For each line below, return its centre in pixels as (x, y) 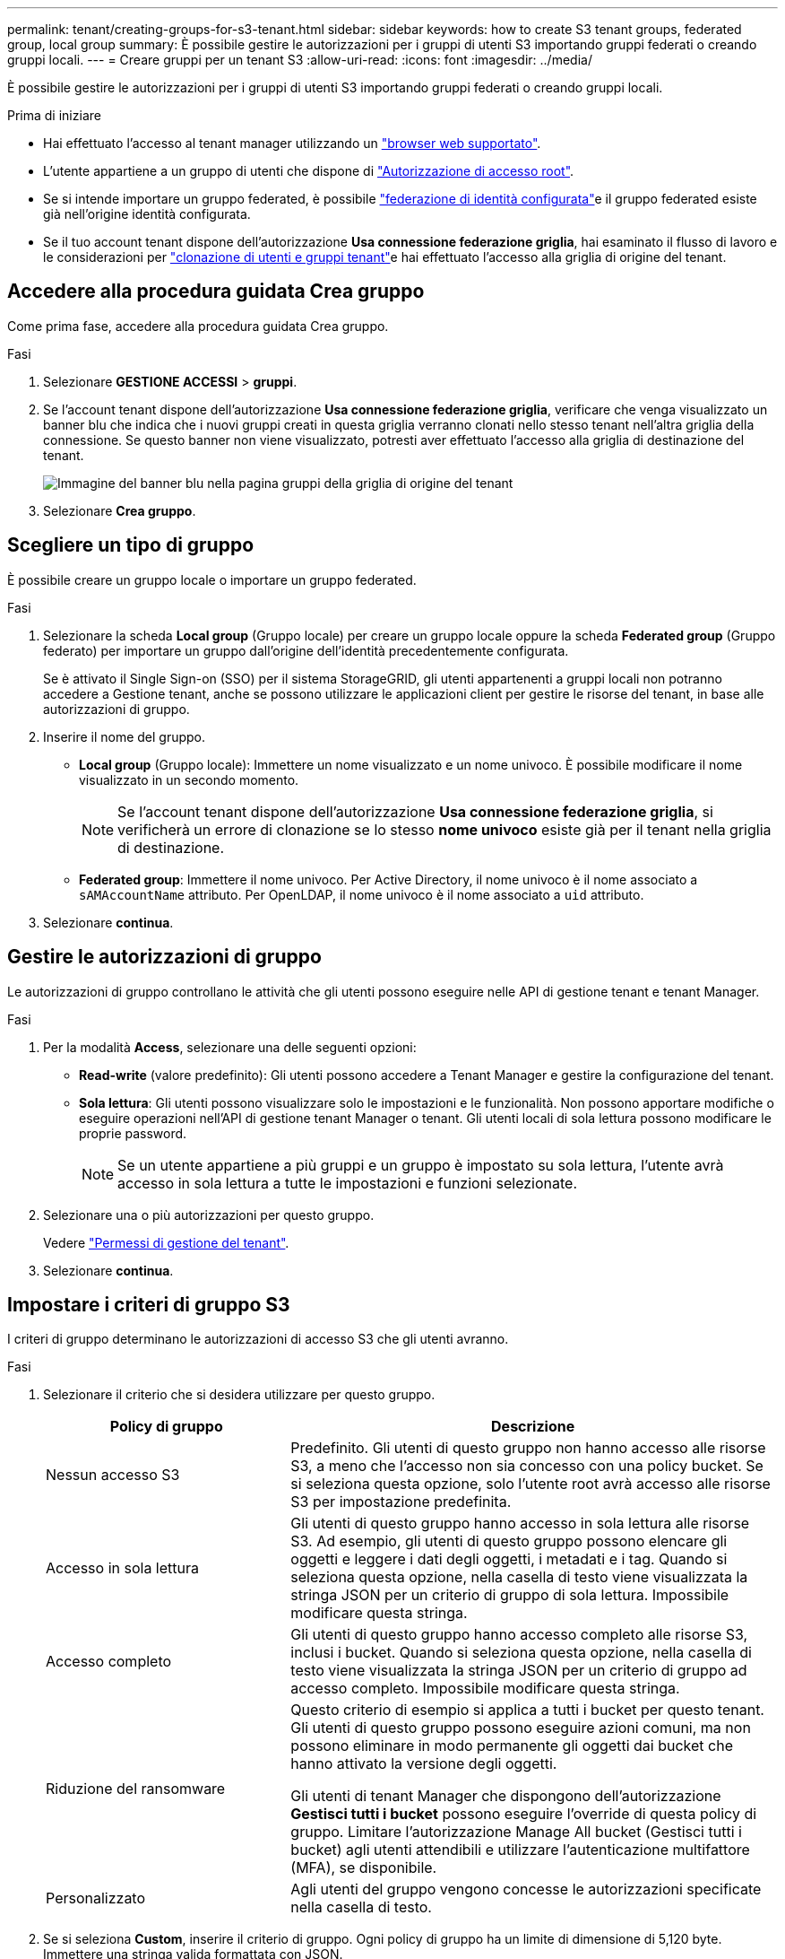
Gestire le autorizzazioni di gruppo (164, 957)
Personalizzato (96, 1898)
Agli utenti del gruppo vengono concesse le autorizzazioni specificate (526, 1889)
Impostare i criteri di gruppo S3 (149, 1304)
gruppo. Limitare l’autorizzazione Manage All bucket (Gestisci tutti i (516, 1832)
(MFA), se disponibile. (364, 1868)
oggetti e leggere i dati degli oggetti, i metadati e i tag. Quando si (509, 1559)
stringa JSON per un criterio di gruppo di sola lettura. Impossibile (510, 1595)
